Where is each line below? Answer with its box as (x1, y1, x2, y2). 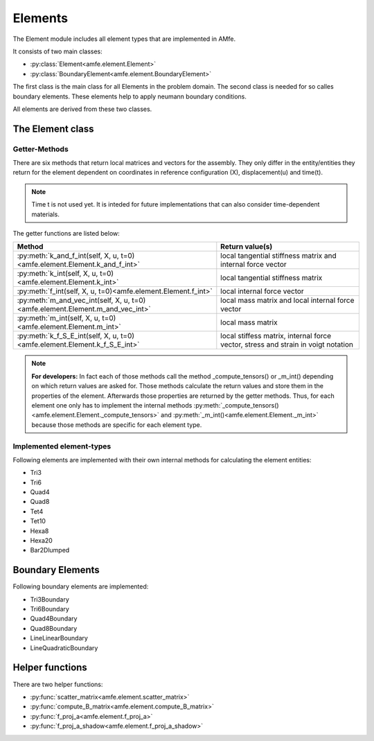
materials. (31, 210, 60, 218)
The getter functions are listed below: (12, 229, 121, 237)
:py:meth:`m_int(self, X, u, (17, 313, 100, 323)
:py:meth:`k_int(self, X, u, (17, 269, 98, 279)
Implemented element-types (12, 441, 112, 451)
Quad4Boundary (30, 614, 78, 623)
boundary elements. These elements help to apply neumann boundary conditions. (12, 92, 247, 101)
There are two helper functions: (12, 680, 103, 688)
